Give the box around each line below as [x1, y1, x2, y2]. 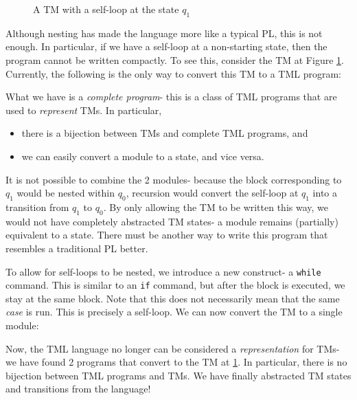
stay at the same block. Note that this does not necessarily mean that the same [5, 291, 340, 305]
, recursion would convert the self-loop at [126, 186, 299, 200]
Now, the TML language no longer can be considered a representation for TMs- [5, 341, 340, 355]
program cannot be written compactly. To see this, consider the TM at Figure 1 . [5, 52, 344, 67]
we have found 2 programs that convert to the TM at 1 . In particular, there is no [5, 355, 347, 369]
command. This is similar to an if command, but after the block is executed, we [5, 278, 345, 292]
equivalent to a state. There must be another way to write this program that [5, 227, 328, 242]
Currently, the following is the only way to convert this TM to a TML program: [5, 66, 341, 80]
